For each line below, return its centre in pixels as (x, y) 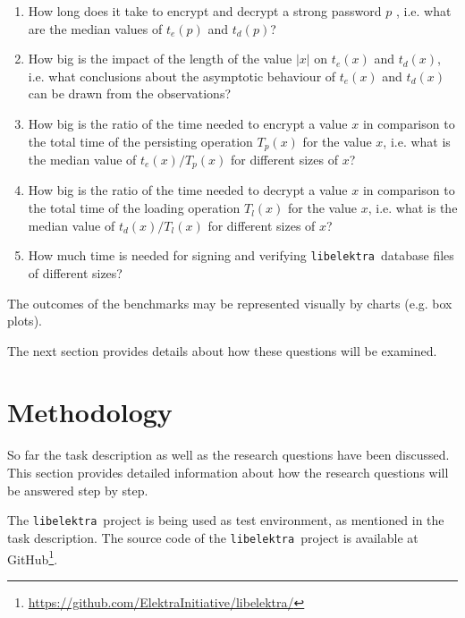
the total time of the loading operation (134, 208)
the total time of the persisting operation (140, 141)
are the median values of (95, 28)
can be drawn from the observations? (130, 93)
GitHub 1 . (33, 557)
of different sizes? (75, 272)
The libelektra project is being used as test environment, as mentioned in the (226, 520)
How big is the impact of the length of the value (160, 59)
